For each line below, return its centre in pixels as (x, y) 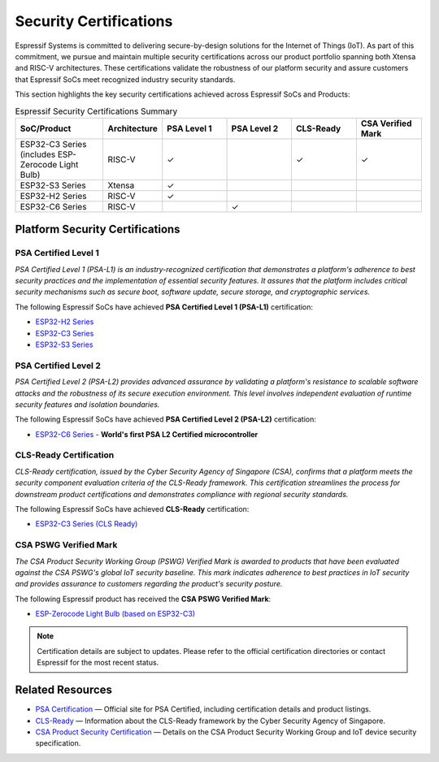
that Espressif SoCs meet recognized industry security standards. (125, 79)
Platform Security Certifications (98, 229)
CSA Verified (386, 123)
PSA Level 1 (189, 128)
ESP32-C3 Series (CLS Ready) (87, 524)
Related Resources (64, 690)
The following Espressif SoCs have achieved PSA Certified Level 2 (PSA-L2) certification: (165, 419)
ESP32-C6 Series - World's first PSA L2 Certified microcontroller (147, 434)
